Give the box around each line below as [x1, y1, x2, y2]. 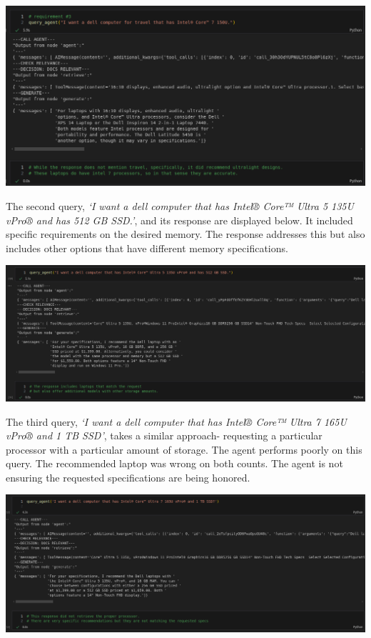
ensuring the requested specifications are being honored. [6, 469, 250, 484]
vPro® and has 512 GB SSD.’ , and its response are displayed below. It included [6, 212, 353, 227]
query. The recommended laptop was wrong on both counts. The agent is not [6, 456, 343, 471]
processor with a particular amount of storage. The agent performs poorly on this [6, 442, 362, 457]
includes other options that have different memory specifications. [6, 240, 288, 255]
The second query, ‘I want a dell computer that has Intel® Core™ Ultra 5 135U [6, 199, 354, 214]
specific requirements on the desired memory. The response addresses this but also [6, 226, 365, 241]
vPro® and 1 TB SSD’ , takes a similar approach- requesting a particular [6, 428, 322, 443]
